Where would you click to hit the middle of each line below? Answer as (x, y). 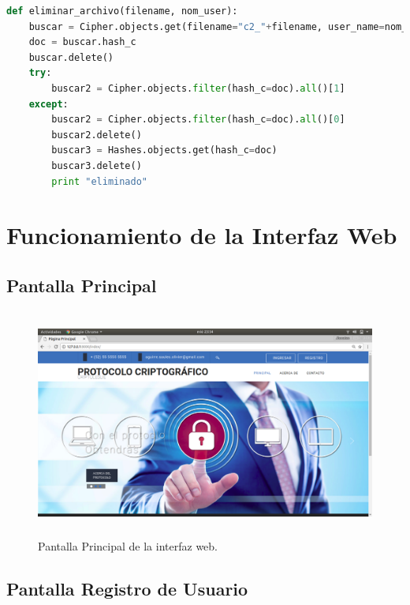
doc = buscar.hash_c (82, 42)
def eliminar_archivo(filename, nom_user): (122, 11)
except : (48, 104)
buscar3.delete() (97, 165)
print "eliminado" (99, 181)
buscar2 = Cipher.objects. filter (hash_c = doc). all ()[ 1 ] (198, 88)
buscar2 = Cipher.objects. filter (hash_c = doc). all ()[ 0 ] (198, 120)
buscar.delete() (71, 57)
